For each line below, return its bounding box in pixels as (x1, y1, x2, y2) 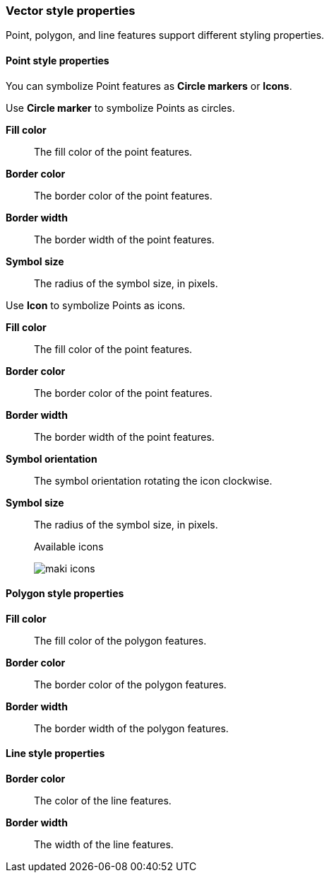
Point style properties (6, 54, 109, 67)
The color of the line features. (34, 795, 172, 807)
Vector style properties (6, 4, 136, 18)
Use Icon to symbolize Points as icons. (6, 299, 186, 311)
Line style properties (6, 747, 105, 760)
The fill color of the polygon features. (34, 634, 207, 647)
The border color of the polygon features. (34, 678, 227, 691)
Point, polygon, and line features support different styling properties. (6, 29, 325, 42)
